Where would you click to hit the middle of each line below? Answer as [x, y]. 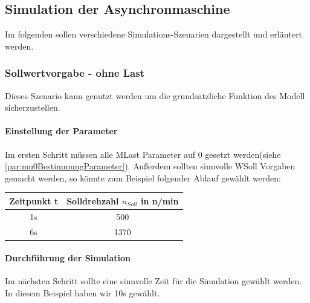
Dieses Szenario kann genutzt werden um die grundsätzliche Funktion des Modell [155, 95]
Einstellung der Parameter [61, 131]
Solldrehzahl [93, 200]
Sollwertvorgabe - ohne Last [75, 73]
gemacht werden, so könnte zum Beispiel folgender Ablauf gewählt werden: [143, 178]
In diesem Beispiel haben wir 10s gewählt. [82, 293]
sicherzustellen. [33, 107]
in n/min [160, 200]
